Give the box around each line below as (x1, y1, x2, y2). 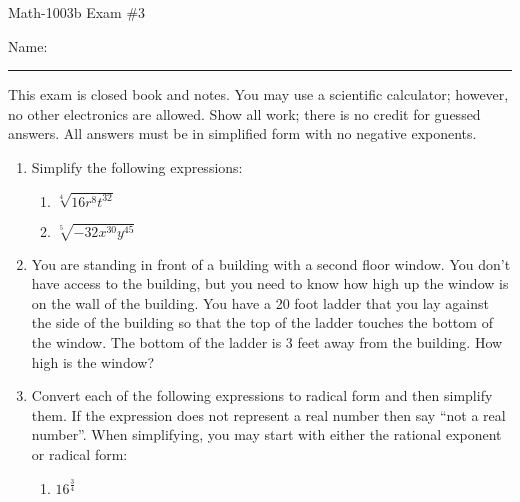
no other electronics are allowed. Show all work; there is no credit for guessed (8, 103, 481, 124)
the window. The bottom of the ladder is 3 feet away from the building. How (31, 331, 503, 352)
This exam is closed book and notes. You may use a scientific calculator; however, (8, 84, 509, 105)
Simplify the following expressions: (31, 156, 243, 177)
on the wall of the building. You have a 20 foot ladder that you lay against (31, 292, 489, 313)
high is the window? (31, 351, 154, 372)
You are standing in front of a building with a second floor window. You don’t (31, 253, 511, 274)
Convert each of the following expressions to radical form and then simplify (31, 385, 493, 406)
